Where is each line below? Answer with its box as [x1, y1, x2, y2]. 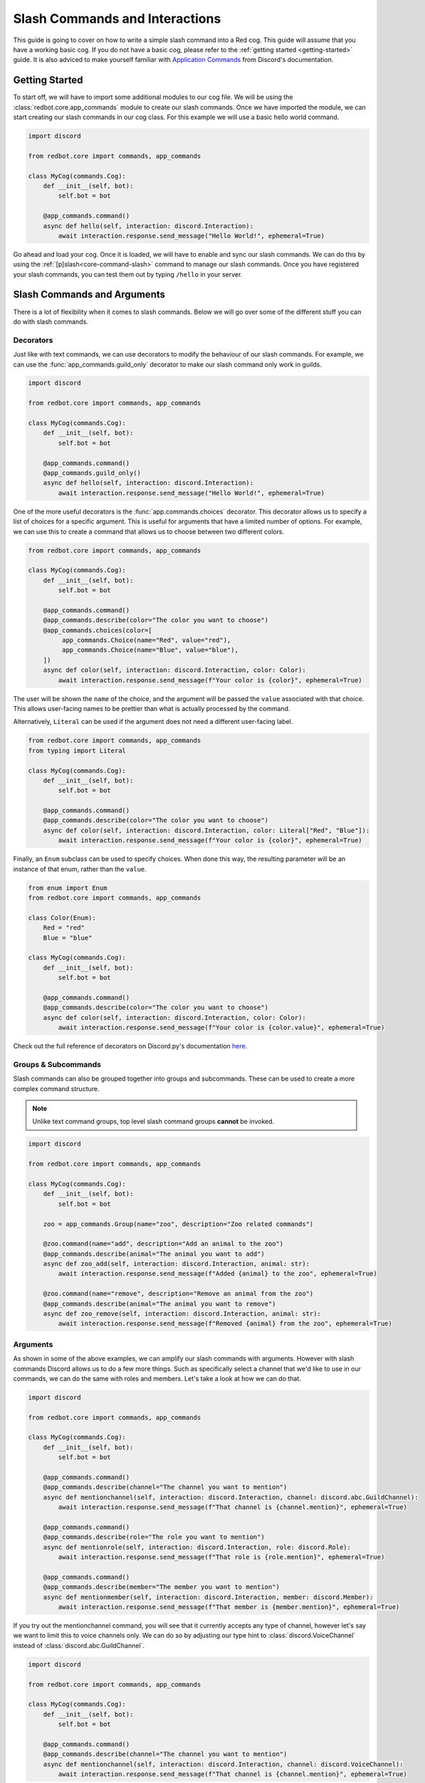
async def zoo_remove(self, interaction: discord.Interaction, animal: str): [43, 1309, 322, 1318]
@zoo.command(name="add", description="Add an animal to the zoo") [43, 1240, 284, 1248]
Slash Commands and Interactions [13, 11, 221, 26]
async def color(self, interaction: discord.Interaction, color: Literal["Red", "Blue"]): [43, 826, 370, 834]
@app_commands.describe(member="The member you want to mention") [43, 1583, 280, 1591]
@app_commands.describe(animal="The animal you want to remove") [43, 1299, 276, 1308]
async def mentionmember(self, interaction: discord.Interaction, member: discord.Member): [43, 1593, 374, 1601]
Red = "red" [43, 924, 85, 932]
